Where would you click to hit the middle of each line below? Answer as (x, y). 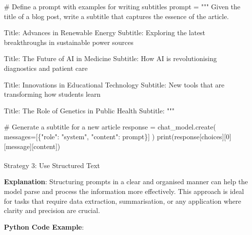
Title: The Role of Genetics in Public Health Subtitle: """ (89, 110)
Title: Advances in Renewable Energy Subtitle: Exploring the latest (105, 32)
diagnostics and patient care (46, 68)
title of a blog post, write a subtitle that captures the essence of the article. (116, 16)
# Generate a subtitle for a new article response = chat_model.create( (110, 127)
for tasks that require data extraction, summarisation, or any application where (123, 201)
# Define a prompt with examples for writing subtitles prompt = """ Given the (122, 6)
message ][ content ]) (33, 146)
